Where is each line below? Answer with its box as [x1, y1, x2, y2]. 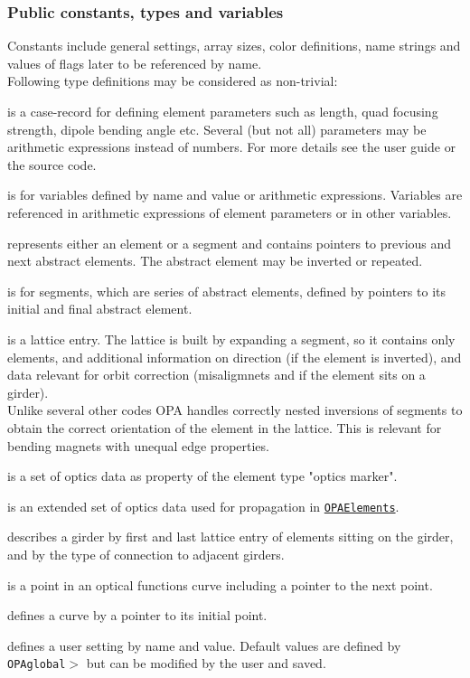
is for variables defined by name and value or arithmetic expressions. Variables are [7, 185, 463, 204]
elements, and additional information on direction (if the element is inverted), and [7, 347, 462, 366]
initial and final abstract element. [7, 299, 193, 318]
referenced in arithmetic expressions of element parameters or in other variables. [7, 202, 452, 221]
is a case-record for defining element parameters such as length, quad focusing [7, 102, 438, 120]
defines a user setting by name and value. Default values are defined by [7, 636, 401, 654]
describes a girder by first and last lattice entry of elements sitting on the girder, [7, 527, 454, 546]
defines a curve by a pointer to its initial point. [7, 606, 268, 625]
